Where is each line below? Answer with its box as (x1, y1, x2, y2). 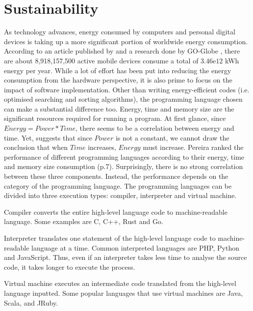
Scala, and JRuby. (4, 297, 58, 308)
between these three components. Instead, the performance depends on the (4, 171, 228, 181)
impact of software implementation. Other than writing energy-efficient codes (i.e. (4, 84, 250, 94)
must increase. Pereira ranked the (143, 142, 244, 152)
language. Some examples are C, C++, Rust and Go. (4, 216, 163, 226)
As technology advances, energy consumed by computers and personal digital (4, 27, 235, 37)
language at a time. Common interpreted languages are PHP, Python (31, 242, 239, 253)
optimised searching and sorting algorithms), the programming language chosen (4, 94, 243, 104)
